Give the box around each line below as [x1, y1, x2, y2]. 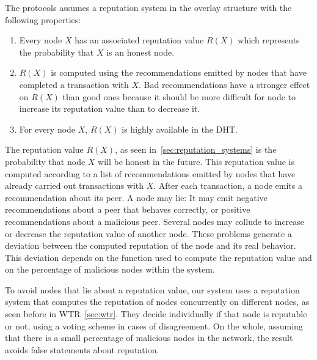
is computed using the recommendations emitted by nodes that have [51, 66, 307, 79]
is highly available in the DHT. [122, 122, 238, 135]
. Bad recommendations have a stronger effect [139, 78, 310, 90]
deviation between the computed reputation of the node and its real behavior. [5, 239, 296, 252]
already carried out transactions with [5, 179, 144, 192]
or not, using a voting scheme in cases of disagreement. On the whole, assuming [5, 319, 303, 332]
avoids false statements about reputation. [5, 343, 159, 356]
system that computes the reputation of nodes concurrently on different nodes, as [5, 295, 310, 308]
